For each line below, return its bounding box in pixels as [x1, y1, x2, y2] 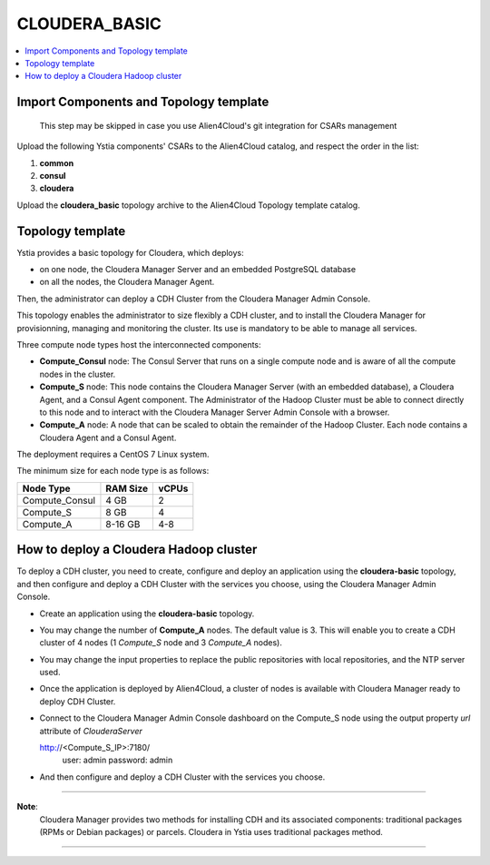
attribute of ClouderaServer [39, 725, 142, 736]
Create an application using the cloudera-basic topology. [39, 608, 255, 619]
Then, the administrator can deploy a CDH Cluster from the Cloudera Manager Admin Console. [16, 293, 371, 304]
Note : [16, 801, 38, 812]
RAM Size [105, 482, 149, 495]
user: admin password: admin [62, 754, 173, 766]
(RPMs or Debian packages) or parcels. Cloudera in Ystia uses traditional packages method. [39, 827, 383, 837]
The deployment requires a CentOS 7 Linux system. [16, 449, 210, 460]
